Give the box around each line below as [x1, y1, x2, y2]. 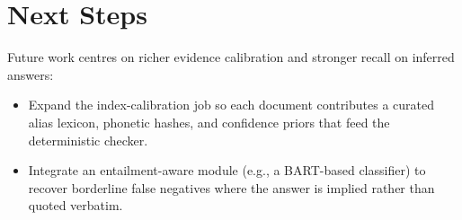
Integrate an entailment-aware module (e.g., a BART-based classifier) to [28, 161, 426, 180]
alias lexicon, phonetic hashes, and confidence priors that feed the [28, 112, 390, 131]
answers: [7, 65, 54, 84]
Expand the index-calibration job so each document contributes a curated [28, 95, 435, 114]
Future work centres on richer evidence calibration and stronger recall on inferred [7, 48, 455, 66]
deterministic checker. [28, 130, 148, 149]
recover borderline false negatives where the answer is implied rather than [28, 178, 435, 197]
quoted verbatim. [28, 196, 123, 215]
